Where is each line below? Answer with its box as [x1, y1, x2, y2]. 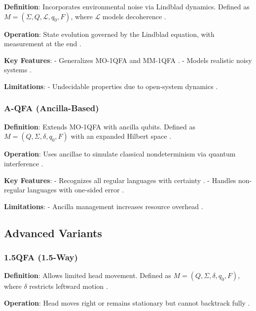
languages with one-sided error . [27, 185, 124, 195]
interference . [4, 158, 43, 168]
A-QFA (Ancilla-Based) [4, 102, 99, 114]
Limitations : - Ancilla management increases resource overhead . [4, 201, 203, 211]
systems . [4, 64, 32, 75]
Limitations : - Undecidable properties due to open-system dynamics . [4, 81, 218, 91]
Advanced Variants [4, 225, 102, 240]
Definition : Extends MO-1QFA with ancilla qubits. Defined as [4, 121, 195, 131]
